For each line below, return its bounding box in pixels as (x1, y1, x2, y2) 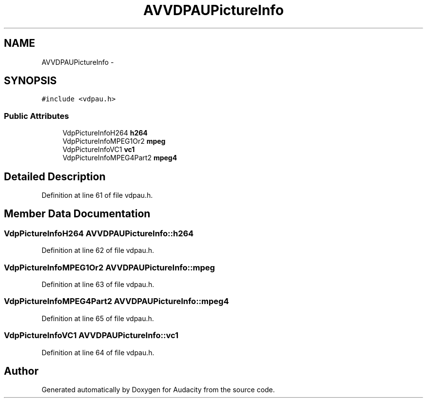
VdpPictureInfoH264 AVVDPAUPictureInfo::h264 (4, 228, 194, 238)
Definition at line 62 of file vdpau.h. (41, 246, 155, 255)
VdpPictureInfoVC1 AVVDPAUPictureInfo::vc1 (4, 330, 179, 341)
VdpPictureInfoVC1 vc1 (62, 145, 135, 154)
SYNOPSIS (4, 75, 57, 87)
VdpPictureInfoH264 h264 (62, 129, 148, 137)
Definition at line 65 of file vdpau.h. (41, 314, 154, 323)
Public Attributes (4, 111, 69, 121)
